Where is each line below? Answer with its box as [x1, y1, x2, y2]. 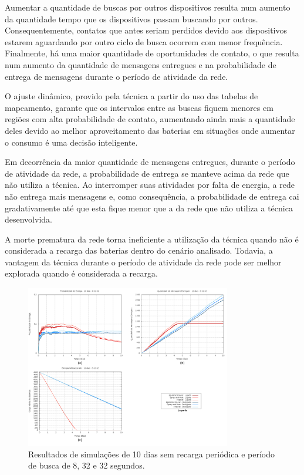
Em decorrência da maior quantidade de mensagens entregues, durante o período [5, 156, 295, 168]
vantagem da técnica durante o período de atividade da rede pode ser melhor [5, 255, 282, 268]
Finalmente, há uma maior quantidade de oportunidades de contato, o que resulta [5, 47, 299, 59]
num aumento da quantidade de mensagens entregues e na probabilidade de [5, 58, 276, 70]
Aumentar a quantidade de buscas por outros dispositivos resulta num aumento [5, 1, 291, 13]
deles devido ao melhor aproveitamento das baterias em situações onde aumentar [5, 124, 295, 136]
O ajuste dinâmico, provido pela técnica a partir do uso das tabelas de [5, 90, 258, 102]
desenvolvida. [5, 213, 52, 225]
